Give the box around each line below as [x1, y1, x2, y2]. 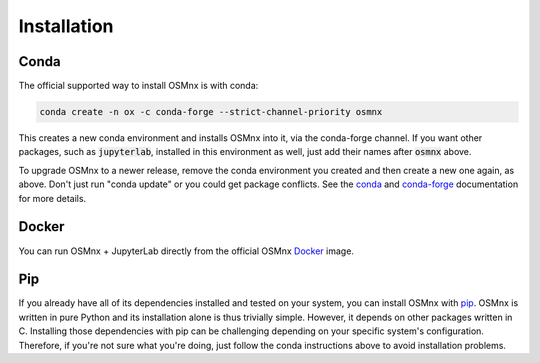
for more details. [18, 192, 87, 204]
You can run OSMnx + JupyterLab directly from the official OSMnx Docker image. [18, 245, 355, 257]
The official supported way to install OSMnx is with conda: [18, 80, 259, 92]
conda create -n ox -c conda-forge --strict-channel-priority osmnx [39, 106, 383, 118]
